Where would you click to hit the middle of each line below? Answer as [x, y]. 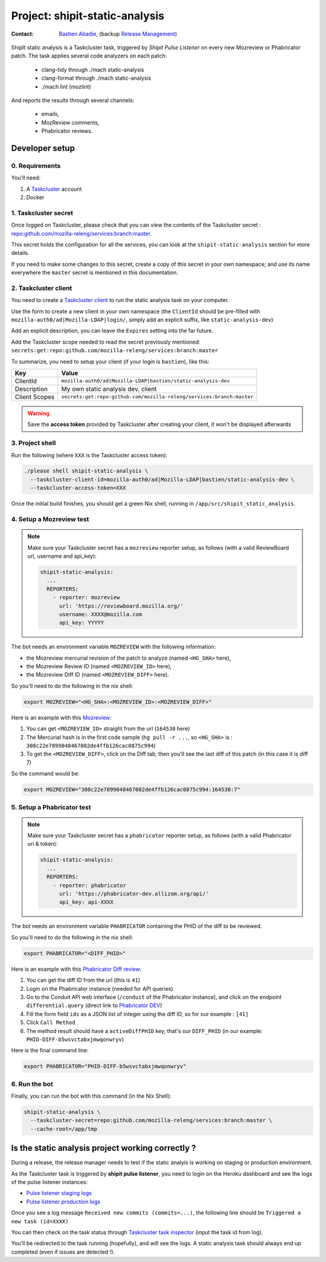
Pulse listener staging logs [59, 1193]
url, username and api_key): [62, 556]
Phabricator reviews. [67, 131]
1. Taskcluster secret [42, 213]
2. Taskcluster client [42, 288]
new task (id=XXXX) [40, 1221]
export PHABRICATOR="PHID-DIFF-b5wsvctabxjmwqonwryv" [105, 1067]
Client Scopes [35, 397]
